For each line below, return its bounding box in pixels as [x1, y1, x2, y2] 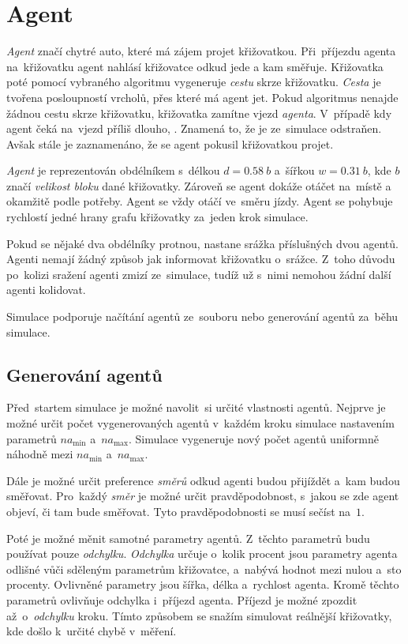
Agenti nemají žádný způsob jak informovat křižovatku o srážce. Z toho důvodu [6, 250, 395, 267]
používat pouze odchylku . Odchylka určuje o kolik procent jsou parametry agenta [6, 545, 398, 562]
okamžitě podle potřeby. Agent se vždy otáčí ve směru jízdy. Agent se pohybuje [6, 193, 393, 209]
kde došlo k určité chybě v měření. [6, 623, 177, 639]
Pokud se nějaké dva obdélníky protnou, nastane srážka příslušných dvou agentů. [6, 235, 399, 251]
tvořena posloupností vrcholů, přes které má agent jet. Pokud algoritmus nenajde [6, 89, 399, 105]
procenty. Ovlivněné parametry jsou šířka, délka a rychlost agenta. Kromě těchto [6, 576, 399, 593]
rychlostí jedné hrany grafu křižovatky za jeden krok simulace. [6, 209, 309, 225]
